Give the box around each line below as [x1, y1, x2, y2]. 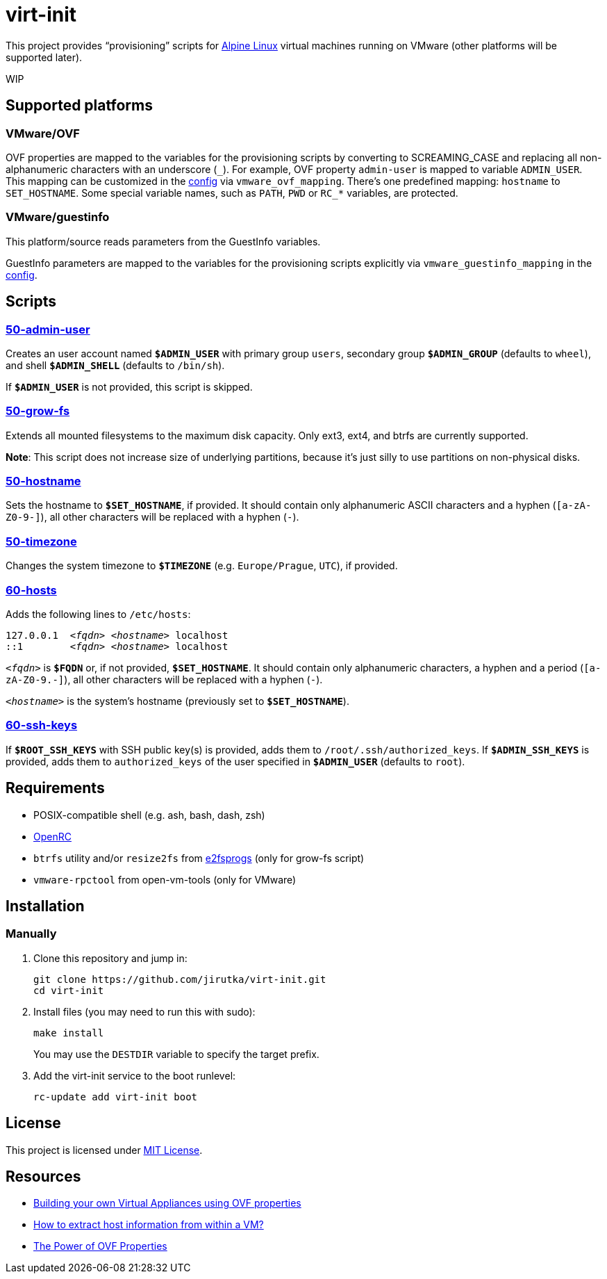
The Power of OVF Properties [33, 1240, 167, 1253]
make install [33, 1027, 104, 1038]
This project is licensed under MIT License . [6, 1143, 203, 1156]
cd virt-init [33, 984, 104, 996]
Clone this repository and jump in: [33, 952, 188, 964]
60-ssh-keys [6, 718, 78, 733]
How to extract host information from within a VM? [33, 1219, 264, 1231]
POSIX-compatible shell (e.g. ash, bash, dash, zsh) [33, 808, 265, 821]
